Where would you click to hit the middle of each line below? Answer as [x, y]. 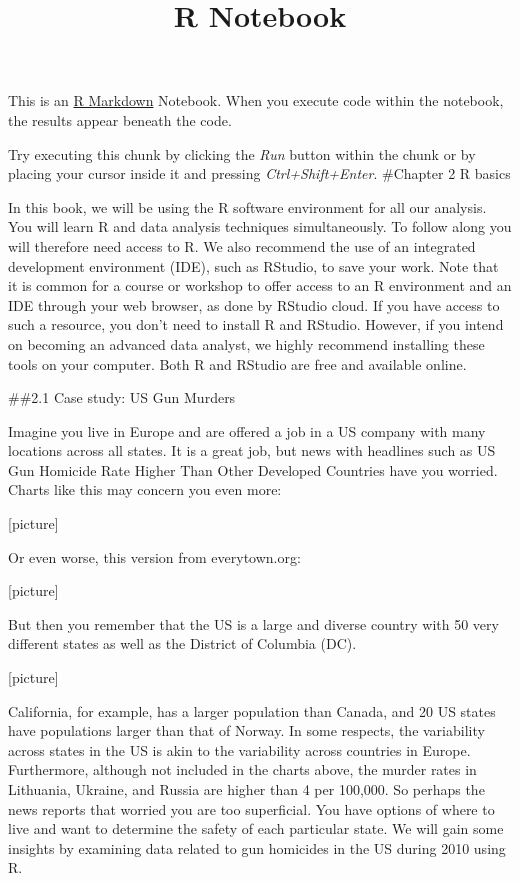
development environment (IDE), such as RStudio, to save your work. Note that [253, 265]
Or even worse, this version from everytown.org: [154, 556]
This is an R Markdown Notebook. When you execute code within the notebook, [256, 100]
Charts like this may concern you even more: [145, 489]
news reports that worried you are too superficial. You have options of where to [251, 808]
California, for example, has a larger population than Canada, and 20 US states [252, 710]
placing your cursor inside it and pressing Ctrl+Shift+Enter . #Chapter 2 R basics [259, 173]
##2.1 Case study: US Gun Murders [122, 397]
